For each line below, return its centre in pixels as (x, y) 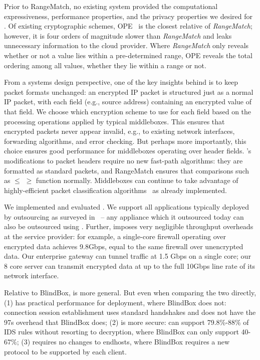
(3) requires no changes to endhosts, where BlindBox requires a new (125, 341)
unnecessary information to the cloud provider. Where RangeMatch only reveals (126, 45)
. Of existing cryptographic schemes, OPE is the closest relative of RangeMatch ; (128, 26)
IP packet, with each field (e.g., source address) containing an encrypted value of (128, 102)
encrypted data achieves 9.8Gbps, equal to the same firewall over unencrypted (124, 246)
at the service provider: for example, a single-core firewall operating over (115, 236)
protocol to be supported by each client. (65, 351)
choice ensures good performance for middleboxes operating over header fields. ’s (128, 151)
